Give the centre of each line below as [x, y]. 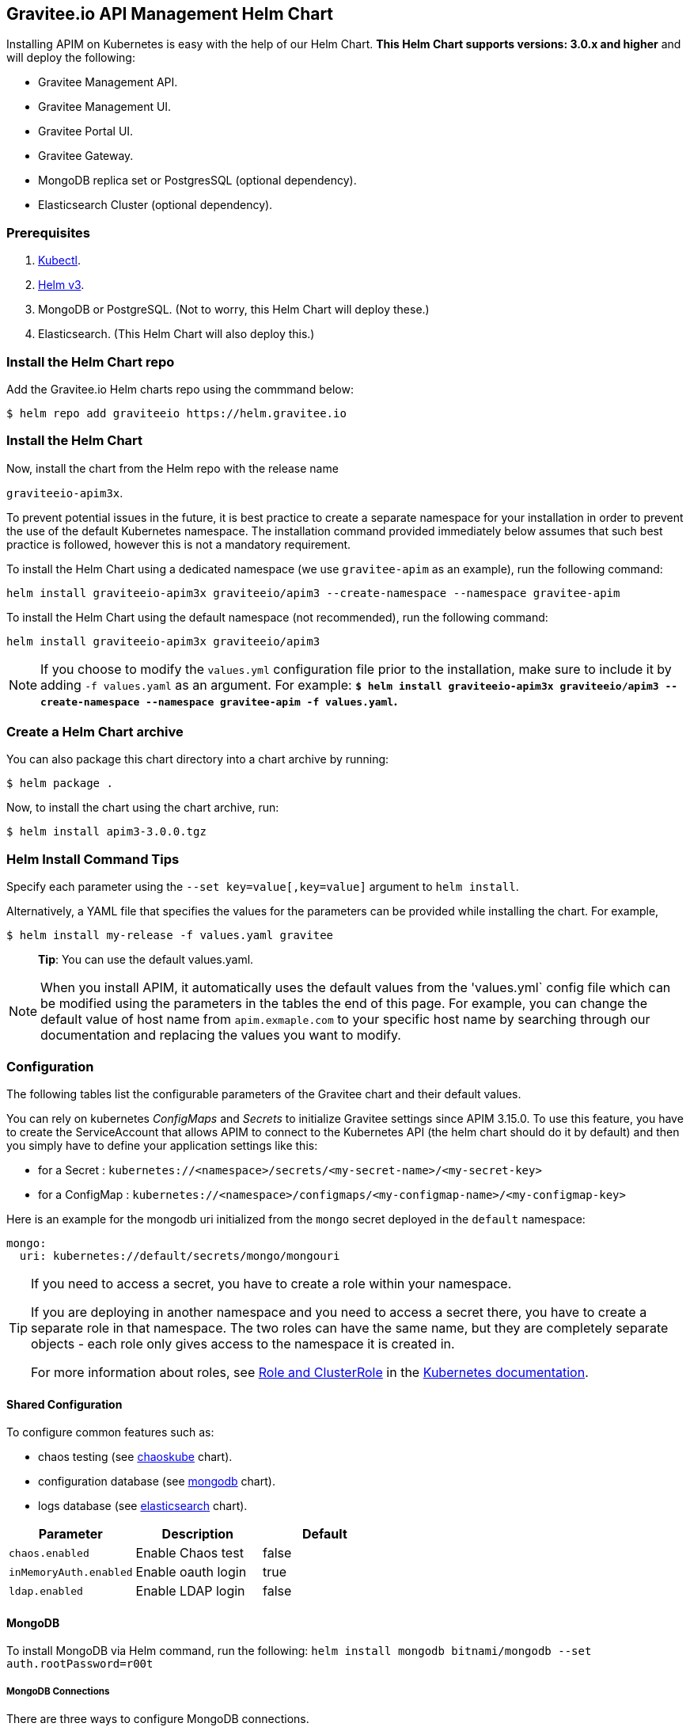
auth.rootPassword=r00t [80, 1664]
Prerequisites [48, 232]
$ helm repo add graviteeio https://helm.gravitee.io [176, 413]
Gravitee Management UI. [105, 107]
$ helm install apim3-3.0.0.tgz [106, 832]
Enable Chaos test [190, 1553]
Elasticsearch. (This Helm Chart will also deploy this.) [176, 334]
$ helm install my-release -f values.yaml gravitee [170, 936]
